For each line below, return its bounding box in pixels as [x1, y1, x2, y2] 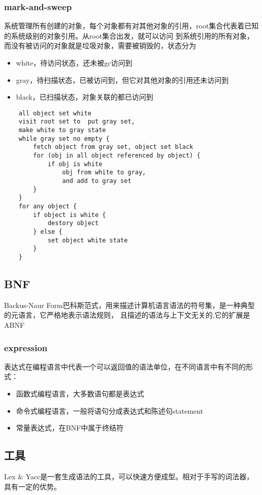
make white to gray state [18, 127, 106, 134]
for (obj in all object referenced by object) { [33, 152, 201, 160]
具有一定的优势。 [4, 481, 61, 491]
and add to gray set [62, 177, 132, 185]
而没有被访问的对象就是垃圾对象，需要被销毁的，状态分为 [4, 40, 196, 51]
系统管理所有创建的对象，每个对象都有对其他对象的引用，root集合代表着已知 [4, 20, 259, 31]
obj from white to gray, [62, 169, 146, 176]
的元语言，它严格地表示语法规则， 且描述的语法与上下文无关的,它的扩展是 [4, 310, 250, 320]
